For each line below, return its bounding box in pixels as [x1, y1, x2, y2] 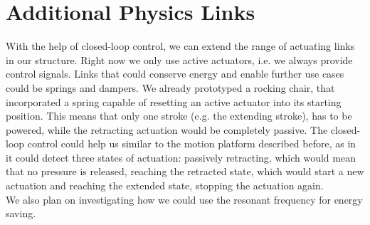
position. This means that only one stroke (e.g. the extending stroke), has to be [6, 108, 352, 123]
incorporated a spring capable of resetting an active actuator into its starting [6, 94, 342, 109]
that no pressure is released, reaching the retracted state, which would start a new [6, 164, 364, 179]
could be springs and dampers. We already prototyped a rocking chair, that [6, 80, 335, 95]
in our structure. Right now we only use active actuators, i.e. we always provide [6, 52, 353, 67]
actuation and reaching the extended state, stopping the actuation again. [6, 178, 324, 193]
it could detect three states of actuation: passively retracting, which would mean [6, 150, 356, 164]
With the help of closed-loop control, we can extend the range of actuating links [6, 38, 355, 53]
